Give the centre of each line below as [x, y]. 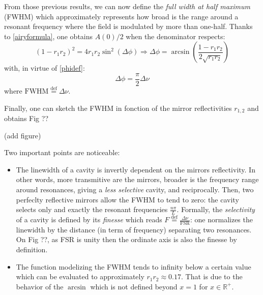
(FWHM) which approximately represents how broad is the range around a [121, 16]
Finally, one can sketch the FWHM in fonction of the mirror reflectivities [118, 108]
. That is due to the [212, 276]
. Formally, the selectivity [216, 209]
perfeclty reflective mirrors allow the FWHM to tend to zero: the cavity [127, 199]
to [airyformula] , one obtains [49, 36]
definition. [32, 249]
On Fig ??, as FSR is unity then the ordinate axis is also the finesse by [126, 239]
